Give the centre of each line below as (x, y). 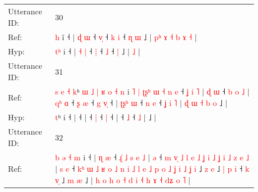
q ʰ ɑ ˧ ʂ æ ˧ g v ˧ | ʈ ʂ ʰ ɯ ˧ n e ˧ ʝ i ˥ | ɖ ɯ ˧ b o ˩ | (141, 103)
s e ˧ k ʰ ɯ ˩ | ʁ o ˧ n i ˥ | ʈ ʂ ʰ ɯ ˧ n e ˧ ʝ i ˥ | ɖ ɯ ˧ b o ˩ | (152, 91)
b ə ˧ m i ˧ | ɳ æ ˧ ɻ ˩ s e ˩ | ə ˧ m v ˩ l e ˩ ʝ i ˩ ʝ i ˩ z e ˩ (152, 157)
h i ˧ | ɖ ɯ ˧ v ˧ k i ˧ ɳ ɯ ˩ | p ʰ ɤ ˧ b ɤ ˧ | (126, 37)
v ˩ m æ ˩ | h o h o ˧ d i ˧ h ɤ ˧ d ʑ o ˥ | (123, 180)
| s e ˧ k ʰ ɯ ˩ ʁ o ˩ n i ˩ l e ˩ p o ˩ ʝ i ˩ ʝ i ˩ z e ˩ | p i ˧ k (152, 168)
